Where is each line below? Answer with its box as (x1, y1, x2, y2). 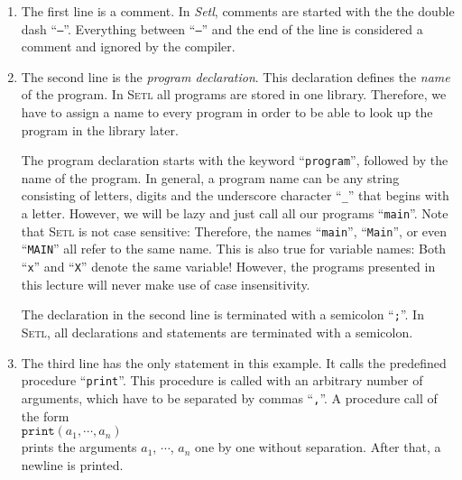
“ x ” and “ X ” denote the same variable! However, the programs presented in (21, 257, 436, 276)
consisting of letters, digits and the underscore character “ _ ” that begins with (21, 186, 449, 205)
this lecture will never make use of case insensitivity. (21, 274, 310, 293)
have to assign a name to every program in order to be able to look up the (21, 103, 433, 122)
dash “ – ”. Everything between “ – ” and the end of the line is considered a (21, 19, 423, 38)
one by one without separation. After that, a (195, 438, 441, 457)
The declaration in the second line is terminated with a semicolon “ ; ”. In (21, 305, 424, 324)
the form (21, 406, 69, 425)
